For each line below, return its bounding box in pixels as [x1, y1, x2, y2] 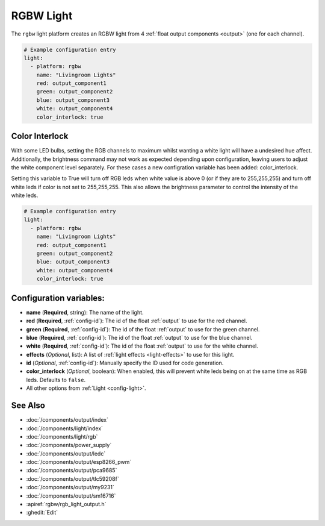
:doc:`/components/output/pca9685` [26, 467, 117, 474]
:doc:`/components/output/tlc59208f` [26, 475, 120, 482]
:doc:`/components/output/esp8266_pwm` [26, 459, 132, 466]
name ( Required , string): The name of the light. [26, 308, 144, 316]
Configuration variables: [11, 293, 105, 303]
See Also [11, 401, 45, 411]
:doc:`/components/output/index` [26, 416, 108, 424]
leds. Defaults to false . [26, 376, 86, 383]
